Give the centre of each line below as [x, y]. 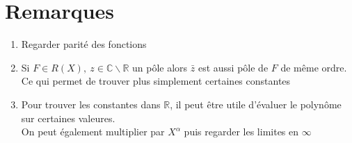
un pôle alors [160, 67]
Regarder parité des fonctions [84, 44]
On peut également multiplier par [93, 132]
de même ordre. [314, 67]
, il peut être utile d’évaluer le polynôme [256, 104]
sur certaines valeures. [68, 118]
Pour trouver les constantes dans [91, 104]
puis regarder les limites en [241, 132]
